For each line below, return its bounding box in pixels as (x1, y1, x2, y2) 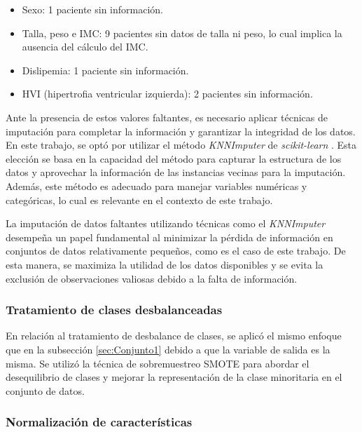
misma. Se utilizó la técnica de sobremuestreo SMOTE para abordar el (6, 356, 309, 370)
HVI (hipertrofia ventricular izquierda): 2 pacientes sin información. (22, 86, 313, 101)
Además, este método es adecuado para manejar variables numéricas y (6, 178, 307, 193)
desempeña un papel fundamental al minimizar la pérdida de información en (6, 229, 333, 244)
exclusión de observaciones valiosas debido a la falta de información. (6, 271, 298, 285)
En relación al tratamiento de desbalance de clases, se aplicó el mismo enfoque (6, 328, 342, 343)
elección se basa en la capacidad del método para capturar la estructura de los (6, 151, 342, 166)
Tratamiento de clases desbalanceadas (6, 301, 223, 318)
